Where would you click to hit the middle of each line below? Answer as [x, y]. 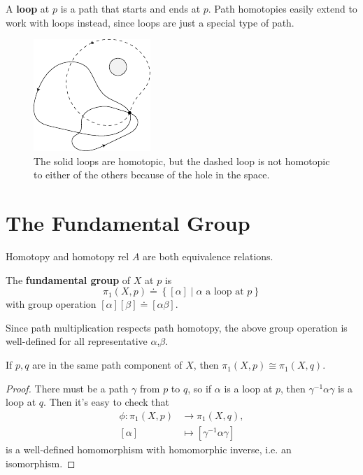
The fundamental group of [68, 279]
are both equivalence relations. [208, 256]
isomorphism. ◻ [41, 463]
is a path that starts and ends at [130, 8]
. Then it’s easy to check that [106, 402]
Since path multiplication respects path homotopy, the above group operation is [177, 327]
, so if [200, 388]
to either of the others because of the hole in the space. [152, 175]
